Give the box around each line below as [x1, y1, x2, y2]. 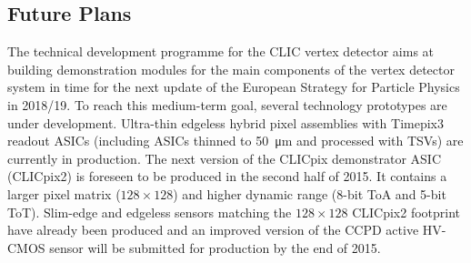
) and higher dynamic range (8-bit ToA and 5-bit [173, 184, 446, 203]
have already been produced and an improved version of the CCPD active [7, 220, 419, 239]
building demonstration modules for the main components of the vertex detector [7, 59, 455, 78]
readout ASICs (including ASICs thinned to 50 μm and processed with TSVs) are [7, 131, 464, 150]
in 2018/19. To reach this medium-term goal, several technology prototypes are [7, 95, 447, 114]
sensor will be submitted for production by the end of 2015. [49, 238, 381, 257]
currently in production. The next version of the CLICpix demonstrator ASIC [7, 148, 442, 167]
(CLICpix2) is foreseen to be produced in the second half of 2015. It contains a [7, 167, 447, 186]
